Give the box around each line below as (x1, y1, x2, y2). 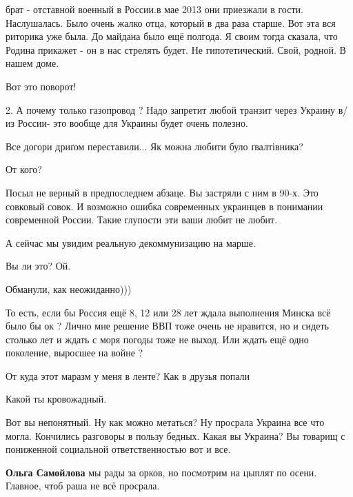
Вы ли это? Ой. (6, 258, 71, 273)
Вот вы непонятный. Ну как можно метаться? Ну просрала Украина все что (6, 415, 325, 429)
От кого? (6, 162, 42, 176)
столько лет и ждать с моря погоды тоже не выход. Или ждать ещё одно (6, 332, 309, 346)
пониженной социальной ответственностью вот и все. (6, 442, 231, 456)
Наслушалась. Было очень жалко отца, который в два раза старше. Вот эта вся (6, 15, 336, 30)
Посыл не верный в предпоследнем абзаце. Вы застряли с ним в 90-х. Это (6, 185, 319, 199)
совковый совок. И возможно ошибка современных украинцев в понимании (6, 199, 323, 213)
